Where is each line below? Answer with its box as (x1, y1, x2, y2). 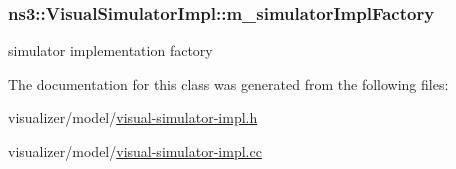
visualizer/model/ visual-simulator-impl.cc (8, 141, 262, 161)
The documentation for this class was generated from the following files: (8, 73, 449, 94)
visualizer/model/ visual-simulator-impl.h (8, 107, 258, 128)
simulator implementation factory (8, 40, 213, 61)
